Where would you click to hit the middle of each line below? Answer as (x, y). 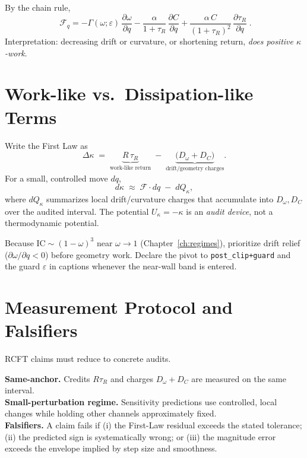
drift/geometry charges (195, 168)
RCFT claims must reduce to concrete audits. (88, 359)
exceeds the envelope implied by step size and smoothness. (111, 448)
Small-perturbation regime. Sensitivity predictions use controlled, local (141, 401)
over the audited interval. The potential (77, 211)
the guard (23, 266)
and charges (132, 378)
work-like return (131, 168)
